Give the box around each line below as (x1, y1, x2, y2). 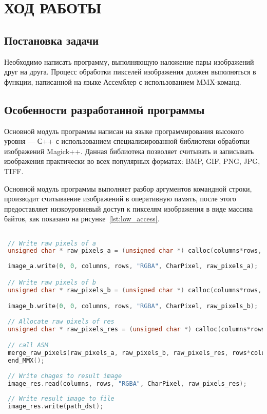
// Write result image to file (8, 395, 115, 403)
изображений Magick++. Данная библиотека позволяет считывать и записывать (4, 145, 254, 156)
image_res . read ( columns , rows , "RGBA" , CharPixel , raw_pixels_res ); (8, 380, 247, 387)
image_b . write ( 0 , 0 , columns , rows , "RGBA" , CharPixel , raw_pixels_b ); (8, 303, 258, 310)
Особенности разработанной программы (4, 101, 205, 117)
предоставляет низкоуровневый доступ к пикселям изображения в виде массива (4, 203, 253, 214)
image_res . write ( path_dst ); (8, 403, 104, 410)
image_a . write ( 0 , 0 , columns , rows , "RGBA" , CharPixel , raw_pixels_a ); (8, 262, 258, 270)
